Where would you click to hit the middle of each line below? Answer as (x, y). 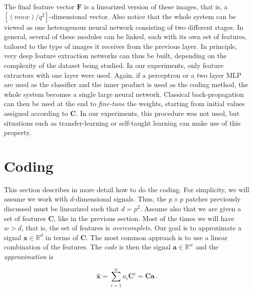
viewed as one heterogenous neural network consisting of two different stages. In (124, 27)
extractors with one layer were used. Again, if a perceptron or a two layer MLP (123, 75)
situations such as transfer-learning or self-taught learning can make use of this (122, 123)
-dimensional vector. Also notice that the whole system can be (142, 16)
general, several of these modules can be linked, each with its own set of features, (126, 36)
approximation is (29, 256)
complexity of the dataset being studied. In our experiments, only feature (114, 65)
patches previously (213, 199)
